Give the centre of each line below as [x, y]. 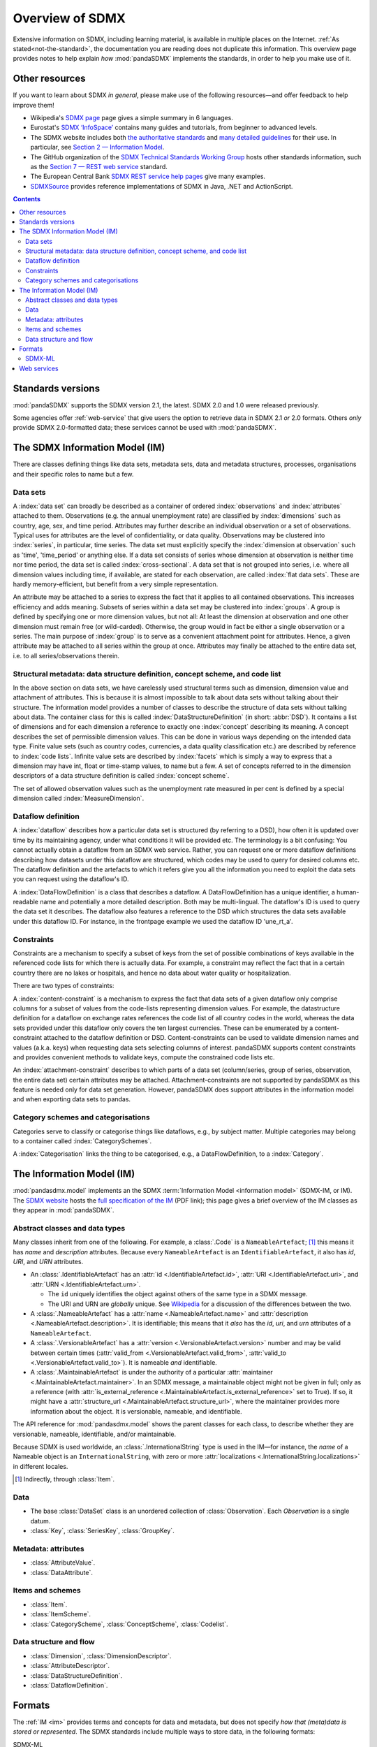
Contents [27, 199]
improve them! [34, 105]
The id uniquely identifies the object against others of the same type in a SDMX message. [178, 1294]
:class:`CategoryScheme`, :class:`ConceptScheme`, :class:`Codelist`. [129, 1624]
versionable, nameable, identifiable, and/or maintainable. [95, 1434]
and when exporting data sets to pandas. [72, 1099]
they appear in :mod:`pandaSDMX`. [64, 1210]
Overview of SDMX [69, 18]
